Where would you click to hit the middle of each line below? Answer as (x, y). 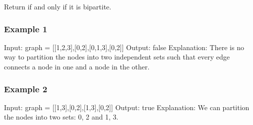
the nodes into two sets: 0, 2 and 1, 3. (61, 117)
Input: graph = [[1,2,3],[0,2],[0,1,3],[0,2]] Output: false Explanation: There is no (124, 47)
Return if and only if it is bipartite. (58, 6)
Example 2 (26, 89)
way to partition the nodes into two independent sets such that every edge (117, 57)
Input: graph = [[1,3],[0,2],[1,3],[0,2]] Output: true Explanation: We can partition (127, 107)
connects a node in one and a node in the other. (77, 66)
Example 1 (26, 29)
